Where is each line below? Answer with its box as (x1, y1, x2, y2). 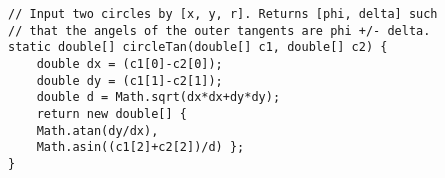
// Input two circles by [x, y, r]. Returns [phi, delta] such (8, 7, 438, 21)
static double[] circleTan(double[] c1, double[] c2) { (8, 40, 388, 55)
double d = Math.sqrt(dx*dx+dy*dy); (36, 90, 281, 105)
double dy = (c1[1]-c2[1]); (36, 73, 223, 88)
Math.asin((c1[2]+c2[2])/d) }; (36, 140, 245, 155)
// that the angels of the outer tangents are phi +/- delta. (8, 23, 431, 38)
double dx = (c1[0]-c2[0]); (36, 56, 223, 71)
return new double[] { (36, 106, 187, 121)
